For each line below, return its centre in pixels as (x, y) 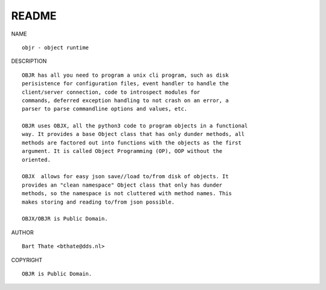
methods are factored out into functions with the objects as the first (132, 143)
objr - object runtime (56, 47)
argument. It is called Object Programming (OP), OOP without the (122, 151)
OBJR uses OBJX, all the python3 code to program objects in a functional (135, 126)
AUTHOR (22, 232)
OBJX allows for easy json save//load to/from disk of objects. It (125, 176)
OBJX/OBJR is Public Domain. (65, 219)
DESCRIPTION (29, 61)
